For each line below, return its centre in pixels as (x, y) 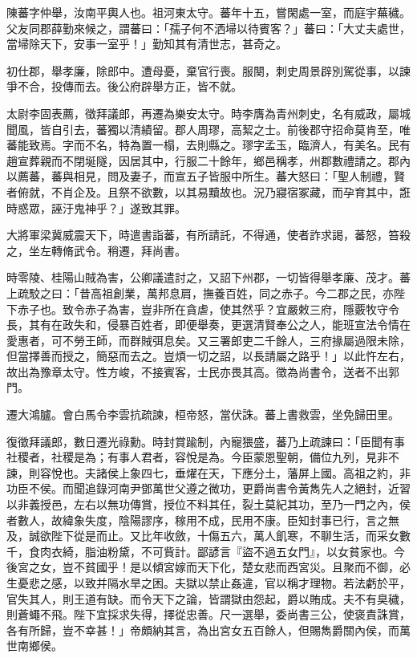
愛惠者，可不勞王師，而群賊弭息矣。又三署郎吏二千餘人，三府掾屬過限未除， (208, 340)
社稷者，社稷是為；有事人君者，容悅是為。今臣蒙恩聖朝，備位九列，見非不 (203, 457)
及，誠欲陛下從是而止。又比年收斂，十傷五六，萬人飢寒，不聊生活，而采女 (203, 536)
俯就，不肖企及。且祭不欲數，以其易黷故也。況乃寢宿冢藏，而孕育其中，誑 (214, 191)
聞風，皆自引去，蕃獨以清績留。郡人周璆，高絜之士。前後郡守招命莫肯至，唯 (208, 129)
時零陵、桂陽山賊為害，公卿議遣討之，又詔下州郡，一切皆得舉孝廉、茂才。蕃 (208, 277)
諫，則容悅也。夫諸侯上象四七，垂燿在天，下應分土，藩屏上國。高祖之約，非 (208, 472)
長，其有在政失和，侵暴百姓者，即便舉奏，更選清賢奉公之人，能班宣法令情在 (208, 325)
